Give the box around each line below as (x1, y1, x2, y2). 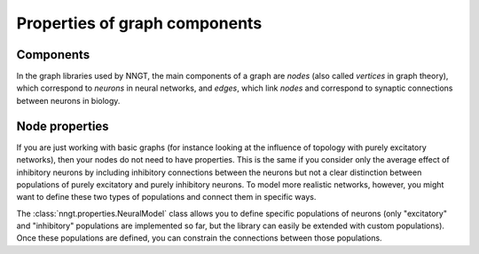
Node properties (16, 118, 110, 133)
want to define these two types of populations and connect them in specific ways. (16, 192, 317, 202)
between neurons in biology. (16, 95, 121, 106)
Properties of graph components (16, 13, 263, 33)
